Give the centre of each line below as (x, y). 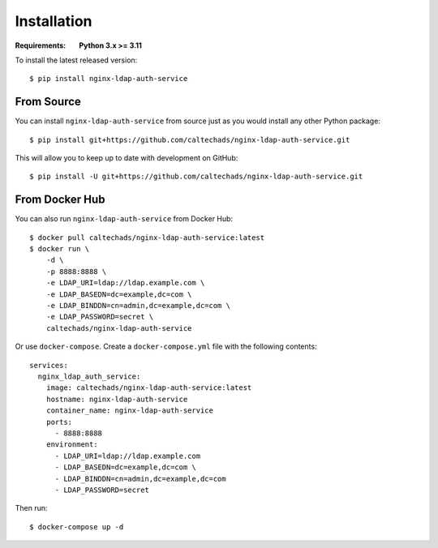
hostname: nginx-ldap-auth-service (117, 399)
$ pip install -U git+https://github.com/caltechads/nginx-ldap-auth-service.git (196, 177)
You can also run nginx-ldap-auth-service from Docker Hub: (124, 219)
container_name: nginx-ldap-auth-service (130, 411)
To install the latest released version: (76, 60)
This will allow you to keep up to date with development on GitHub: (127, 158)
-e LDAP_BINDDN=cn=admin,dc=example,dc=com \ (138, 306)
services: (49, 365)
